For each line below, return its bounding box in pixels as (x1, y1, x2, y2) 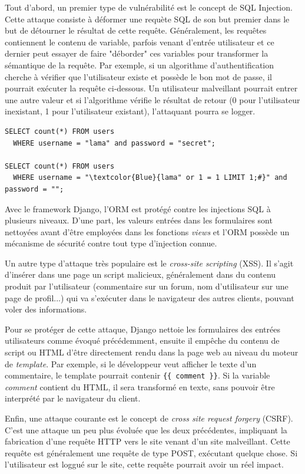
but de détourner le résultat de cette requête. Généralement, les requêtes (5, 24, 267, 37)
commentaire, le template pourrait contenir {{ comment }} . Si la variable (5, 369, 270, 381)
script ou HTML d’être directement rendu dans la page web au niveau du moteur (5, 346, 299, 358)
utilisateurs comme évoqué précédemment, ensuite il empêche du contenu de (5, 334, 280, 347)
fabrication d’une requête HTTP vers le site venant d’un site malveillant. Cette (5, 435, 290, 447)
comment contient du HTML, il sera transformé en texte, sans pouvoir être (5, 380, 275, 393)
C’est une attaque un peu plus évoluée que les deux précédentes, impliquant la (5, 423, 287, 436)
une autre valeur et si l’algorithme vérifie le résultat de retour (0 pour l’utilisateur (5, 93, 300, 106)
